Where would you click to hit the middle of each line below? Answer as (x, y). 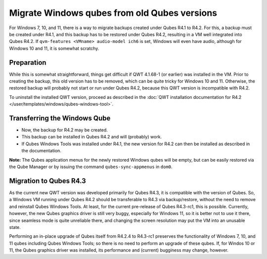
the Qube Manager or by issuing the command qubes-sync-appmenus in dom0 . (91, 167)
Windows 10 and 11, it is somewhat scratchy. (54, 48)
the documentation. (42, 151)
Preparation (28, 63)
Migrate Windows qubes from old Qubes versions (113, 13)
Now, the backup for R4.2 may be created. (65, 130)
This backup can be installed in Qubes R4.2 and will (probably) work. (92, 137)
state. (15, 227)
